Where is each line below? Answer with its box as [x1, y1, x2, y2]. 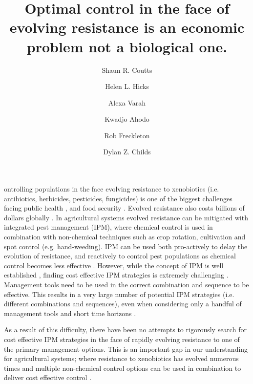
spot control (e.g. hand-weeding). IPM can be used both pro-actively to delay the [4, 241, 248, 251]
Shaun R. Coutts [102, 64, 152, 75]
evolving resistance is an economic [9, 17, 245, 37]
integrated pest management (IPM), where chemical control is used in [4, 222, 213, 232]
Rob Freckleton [104, 130, 150, 140]
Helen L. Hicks [105, 81, 149, 91]
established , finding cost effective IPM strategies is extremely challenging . [4, 270, 229, 280]
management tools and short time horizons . [4, 308, 136, 318]
